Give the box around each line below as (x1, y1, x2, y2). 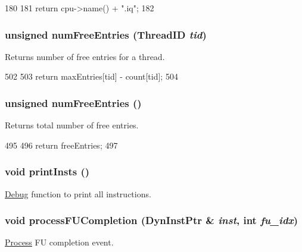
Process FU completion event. (5, 236, 114, 248)
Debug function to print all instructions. (5, 187, 151, 200)
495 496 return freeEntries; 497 (5, 138, 118, 151)
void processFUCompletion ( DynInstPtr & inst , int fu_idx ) (5, 213, 298, 228)
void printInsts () (5, 164, 90, 179)
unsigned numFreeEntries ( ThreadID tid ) (5, 27, 207, 42)
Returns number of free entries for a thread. (5, 50, 165, 62)
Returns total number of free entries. (5, 119, 139, 131)
